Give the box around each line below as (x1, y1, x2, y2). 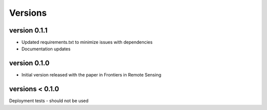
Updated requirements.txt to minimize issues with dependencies (21, 39, 153, 45)
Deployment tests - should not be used (9, 98, 89, 104)
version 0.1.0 (9, 59, 49, 68)
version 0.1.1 (9, 26, 48, 35)
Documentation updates (21, 46, 71, 52)
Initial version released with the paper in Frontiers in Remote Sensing (21, 72, 162, 78)
